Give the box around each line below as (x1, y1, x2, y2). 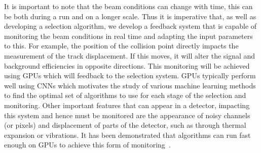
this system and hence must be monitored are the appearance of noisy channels (4, 110, 250, 120)
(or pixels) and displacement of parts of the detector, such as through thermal (4, 120, 246, 130)
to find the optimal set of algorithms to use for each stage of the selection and (4, 90, 246, 100)
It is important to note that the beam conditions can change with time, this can (4, 1, 253, 11)
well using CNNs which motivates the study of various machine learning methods (4, 80, 256, 90)
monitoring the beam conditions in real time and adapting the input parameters (4, 30, 253, 41)
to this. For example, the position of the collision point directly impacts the (4, 40, 239, 51)
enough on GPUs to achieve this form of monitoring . (4, 139, 171, 150)
